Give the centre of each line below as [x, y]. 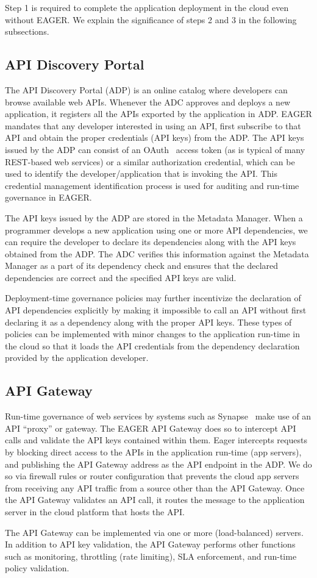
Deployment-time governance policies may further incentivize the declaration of [153, 298]
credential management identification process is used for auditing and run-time [152, 185]
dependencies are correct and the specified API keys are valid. [121, 277]
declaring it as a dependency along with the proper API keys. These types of [148, 322]
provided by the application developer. [77, 358]
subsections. [27, 31]
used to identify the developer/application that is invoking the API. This [141, 173]
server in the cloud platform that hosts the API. [95, 512]
